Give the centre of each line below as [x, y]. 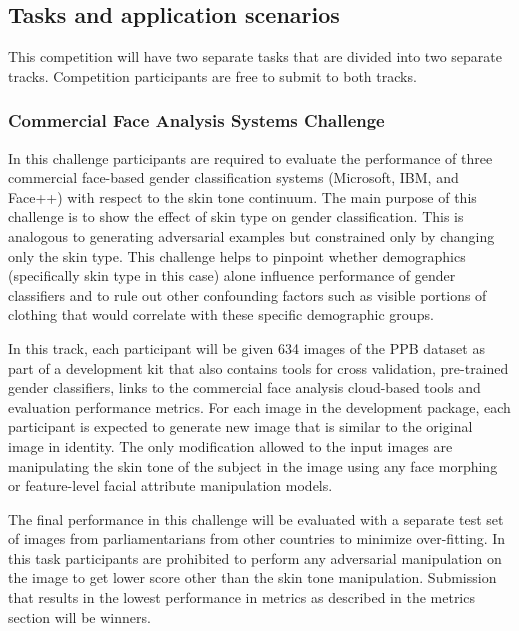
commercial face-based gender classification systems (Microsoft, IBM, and [233, 177]
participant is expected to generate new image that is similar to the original [240, 426]
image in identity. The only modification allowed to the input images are [230, 445]
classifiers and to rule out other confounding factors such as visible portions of [247, 294]
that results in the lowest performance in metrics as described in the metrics [241, 597]
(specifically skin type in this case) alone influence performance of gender [232, 275]
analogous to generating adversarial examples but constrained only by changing [251, 235]
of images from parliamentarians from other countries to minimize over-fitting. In [257, 538]
